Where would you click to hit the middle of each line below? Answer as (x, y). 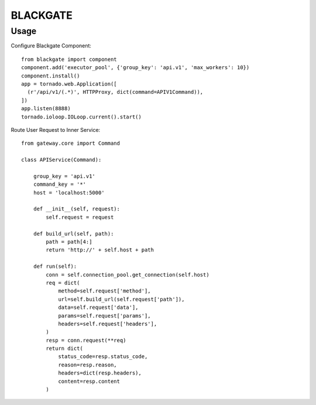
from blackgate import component (69, 59)
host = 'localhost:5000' (69, 193)
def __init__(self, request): (76, 209)
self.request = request (80, 217)
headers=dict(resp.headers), (100, 373)
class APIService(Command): (61, 160)
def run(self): (55, 266)
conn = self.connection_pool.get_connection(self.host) (128, 275)
